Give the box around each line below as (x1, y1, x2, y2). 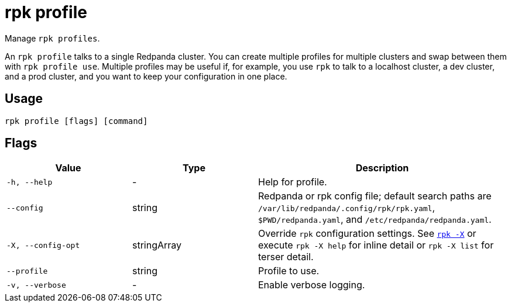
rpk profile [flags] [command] (5, 116, 148, 126)
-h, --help (6, 177, 53, 187)
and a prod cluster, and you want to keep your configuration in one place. (5, 71, 287, 81)
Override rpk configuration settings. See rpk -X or (258, 227, 476, 240)
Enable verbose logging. (258, 279, 365, 291)
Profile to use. (258, 265, 320, 277)
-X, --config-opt (6, 240, 80, 250)
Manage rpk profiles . (5, 33, 100, 43)
